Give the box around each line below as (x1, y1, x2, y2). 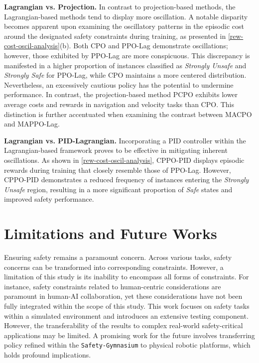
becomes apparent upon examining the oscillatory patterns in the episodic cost (4, 21, 244, 31)
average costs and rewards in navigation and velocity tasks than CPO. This (4, 99, 234, 109)
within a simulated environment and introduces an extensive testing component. (4, 310, 249, 321)
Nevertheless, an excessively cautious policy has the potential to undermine (4, 79, 234, 90)
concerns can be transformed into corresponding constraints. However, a (4, 261, 224, 272)
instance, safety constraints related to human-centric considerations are (4, 281, 221, 291)
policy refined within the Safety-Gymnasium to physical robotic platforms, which (4, 340, 251, 350)
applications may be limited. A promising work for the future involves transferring (4, 330, 255, 340)
